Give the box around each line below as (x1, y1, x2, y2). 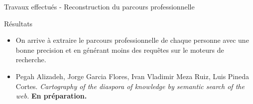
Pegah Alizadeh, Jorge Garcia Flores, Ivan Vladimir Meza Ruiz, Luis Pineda (15, 71, 250, 81)
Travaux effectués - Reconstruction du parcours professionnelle (4, 1, 195, 11)
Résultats (4, 18, 33, 28)
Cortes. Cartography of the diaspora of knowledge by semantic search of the (15, 81, 245, 91)
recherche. (15, 54, 46, 65)
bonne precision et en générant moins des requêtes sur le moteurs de (15, 44, 224, 55)
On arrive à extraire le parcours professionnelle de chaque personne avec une (15, 35, 249, 45)
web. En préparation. (15, 91, 87, 101)
